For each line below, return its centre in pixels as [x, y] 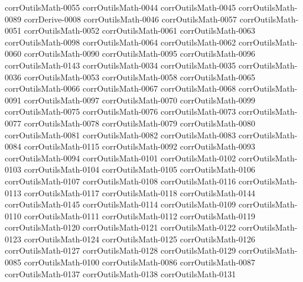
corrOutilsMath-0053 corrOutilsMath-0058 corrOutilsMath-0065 [140, 77]
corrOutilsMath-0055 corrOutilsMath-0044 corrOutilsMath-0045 [120, 7]
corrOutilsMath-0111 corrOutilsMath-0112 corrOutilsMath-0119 [140, 215]
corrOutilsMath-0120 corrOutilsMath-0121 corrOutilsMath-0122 [120, 227]
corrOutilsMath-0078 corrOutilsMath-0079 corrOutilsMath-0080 [140, 123]
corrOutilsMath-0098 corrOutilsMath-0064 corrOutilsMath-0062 [120, 42]
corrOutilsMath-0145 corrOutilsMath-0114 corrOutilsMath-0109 [120, 204]
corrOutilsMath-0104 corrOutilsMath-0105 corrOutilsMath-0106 [140, 169]
